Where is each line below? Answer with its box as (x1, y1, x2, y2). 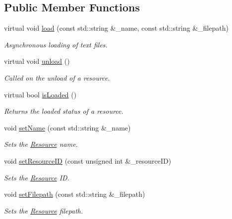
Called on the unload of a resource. (4, 72, 110, 83)
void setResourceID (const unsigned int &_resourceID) (4, 155, 172, 166)
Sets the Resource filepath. (4, 205, 83, 216)
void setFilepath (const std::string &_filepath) (4, 189, 145, 199)
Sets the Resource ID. (4, 172, 69, 182)
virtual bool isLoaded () (4, 89, 77, 99)
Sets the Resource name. (4, 139, 78, 149)
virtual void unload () (4, 56, 70, 66)
